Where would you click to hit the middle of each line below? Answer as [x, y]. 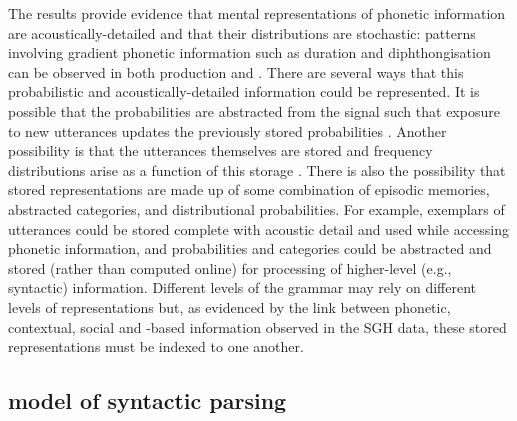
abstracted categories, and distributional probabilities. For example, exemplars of [256, 208]
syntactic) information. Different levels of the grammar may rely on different [242, 287]
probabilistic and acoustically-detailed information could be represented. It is [244, 91]
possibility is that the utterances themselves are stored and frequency [220, 150]
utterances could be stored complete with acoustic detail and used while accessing [258, 228]
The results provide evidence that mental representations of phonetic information [257, 13]
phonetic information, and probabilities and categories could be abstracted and [250, 248]
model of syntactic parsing [147, 400]
